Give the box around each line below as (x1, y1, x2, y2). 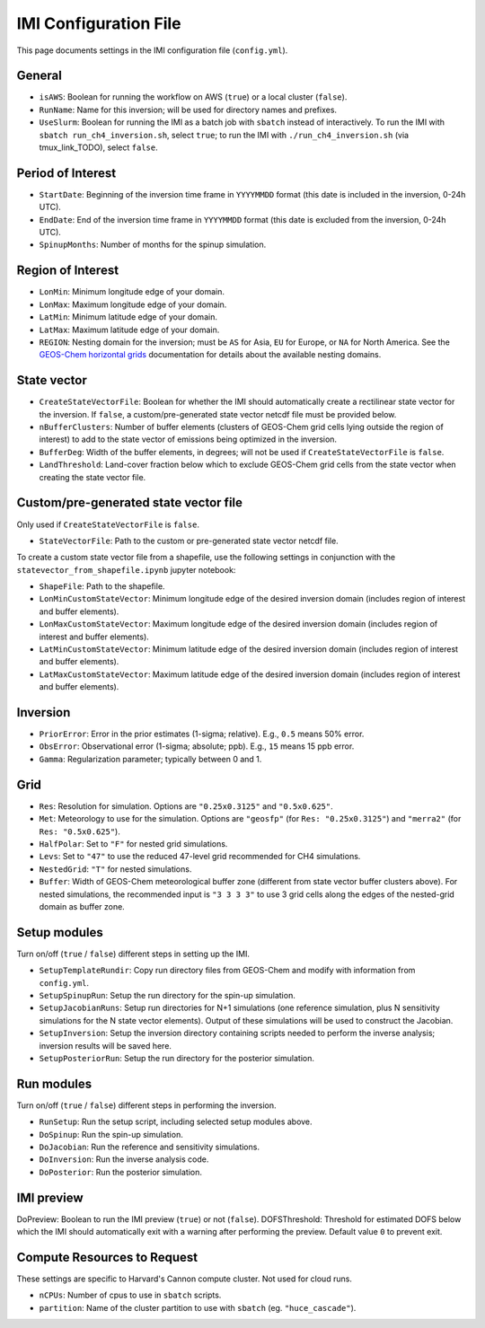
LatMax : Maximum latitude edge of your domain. (39, 324, 220, 335)
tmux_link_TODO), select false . (39, 142, 158, 153)
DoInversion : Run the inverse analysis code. (39, 1154, 209, 1165)
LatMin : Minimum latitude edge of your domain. (39, 312, 217, 322)
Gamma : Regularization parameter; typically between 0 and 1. (39, 753, 262, 764)
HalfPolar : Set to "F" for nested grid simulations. (39, 838, 228, 849)
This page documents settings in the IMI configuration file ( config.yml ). (16, 45, 288, 56)
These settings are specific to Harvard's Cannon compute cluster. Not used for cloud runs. (16, 1273, 352, 1284)
